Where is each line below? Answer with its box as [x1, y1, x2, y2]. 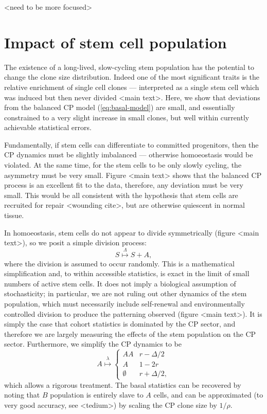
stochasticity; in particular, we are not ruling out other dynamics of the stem [4, 288, 247, 299]
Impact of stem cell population [4, 31, 227, 52]
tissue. [4, 210, 24, 221]
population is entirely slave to [50, 389, 144, 400]
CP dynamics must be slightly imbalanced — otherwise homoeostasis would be [4, 149, 253, 160]
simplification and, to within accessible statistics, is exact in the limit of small [4, 268, 250, 279]
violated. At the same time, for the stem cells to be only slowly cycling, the [4, 159, 242, 170]
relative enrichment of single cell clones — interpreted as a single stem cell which [4, 81, 259, 92]
